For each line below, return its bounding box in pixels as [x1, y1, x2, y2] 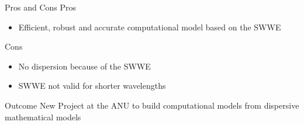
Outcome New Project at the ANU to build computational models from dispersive [5, 99, 299, 111]
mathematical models [5, 110, 81, 123]
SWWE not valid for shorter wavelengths [18, 79, 166, 92]
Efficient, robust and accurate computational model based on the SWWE [18, 20, 281, 33]
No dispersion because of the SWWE [18, 60, 151, 72]
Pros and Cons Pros [5, 1, 77, 13]
